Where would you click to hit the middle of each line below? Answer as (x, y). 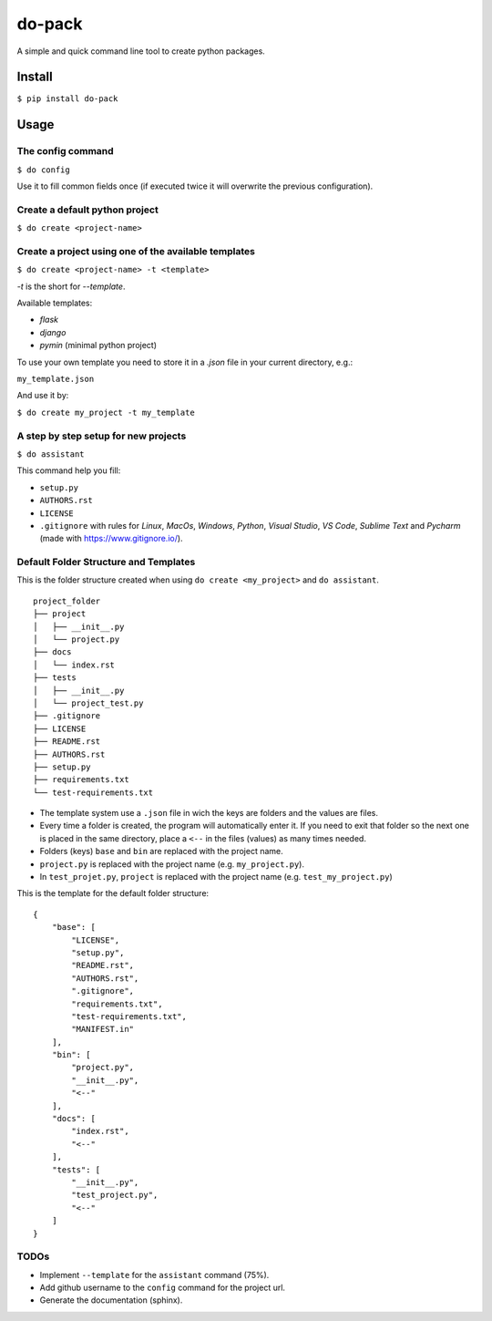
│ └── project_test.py (88, 703)
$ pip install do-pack (67, 99)
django (53, 332)
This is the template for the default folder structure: (113, 893)
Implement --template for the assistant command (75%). (154, 1275)
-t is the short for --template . (71, 286)
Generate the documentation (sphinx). (111, 1300)
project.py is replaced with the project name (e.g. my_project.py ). (172, 864)
